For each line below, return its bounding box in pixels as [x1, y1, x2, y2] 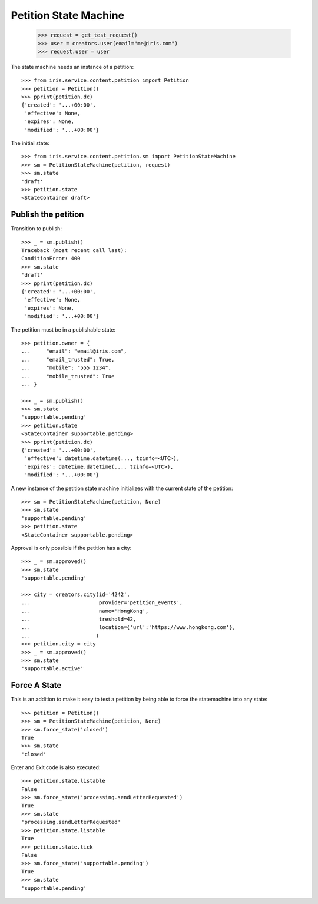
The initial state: [11, 140, 50, 147]
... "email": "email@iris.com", [21, 348, 127, 355]
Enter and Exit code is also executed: [11, 764, 101, 771]
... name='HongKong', [21, 607, 149, 614]
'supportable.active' [21, 665, 84, 672]
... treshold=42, [21, 616, 137, 622]
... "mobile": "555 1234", [21, 365, 112, 371]
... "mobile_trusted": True [21, 373, 115, 379]
